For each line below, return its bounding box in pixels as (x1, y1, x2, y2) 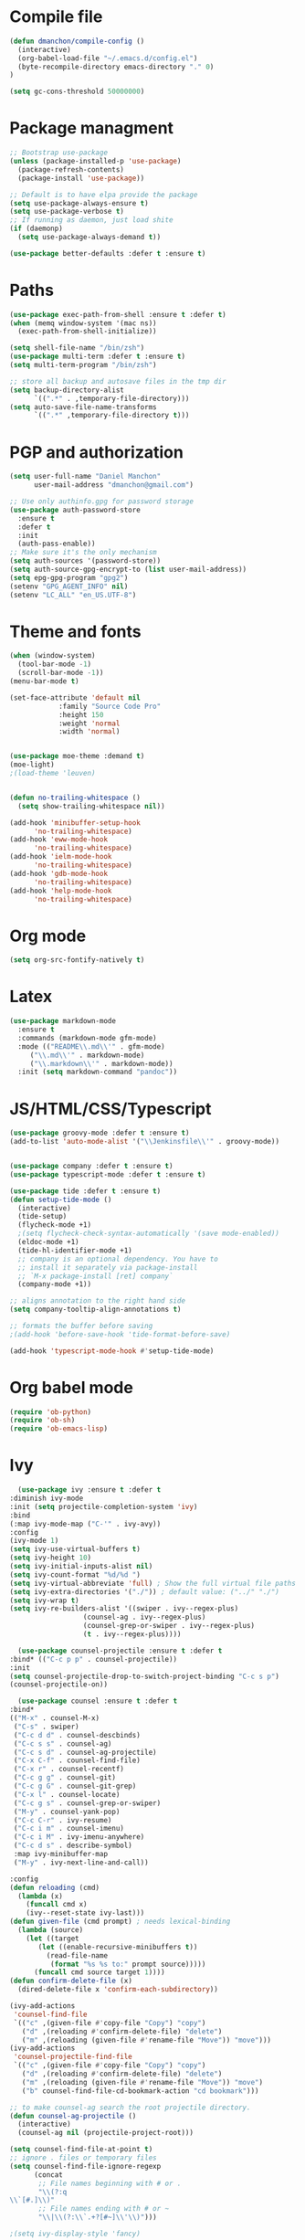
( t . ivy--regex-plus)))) (82, 1630, 182, 1639)
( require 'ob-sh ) (9, 1416, 76, 1425)
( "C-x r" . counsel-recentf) (13, 1765, 125, 1774)
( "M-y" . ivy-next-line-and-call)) (13, 1857, 149, 1867)
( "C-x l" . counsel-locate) (13, 1790, 121, 1799)
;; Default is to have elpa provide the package (9, 190, 198, 199)
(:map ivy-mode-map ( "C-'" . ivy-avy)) (9, 1519, 162, 1528)
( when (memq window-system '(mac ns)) (9, 318, 157, 328)
